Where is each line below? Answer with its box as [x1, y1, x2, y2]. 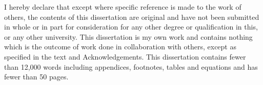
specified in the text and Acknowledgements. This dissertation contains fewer [4, 51, 246, 62]
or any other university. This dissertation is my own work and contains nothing [4, 31, 253, 42]
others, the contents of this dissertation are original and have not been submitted [4, 11, 259, 22]
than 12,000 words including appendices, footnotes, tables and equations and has [4, 61, 258, 72]
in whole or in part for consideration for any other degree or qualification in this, [4, 21, 258, 32]
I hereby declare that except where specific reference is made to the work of [4, 2, 241, 12]
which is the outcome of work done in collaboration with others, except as [4, 41, 236, 52]
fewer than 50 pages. [4, 71, 69, 82]
